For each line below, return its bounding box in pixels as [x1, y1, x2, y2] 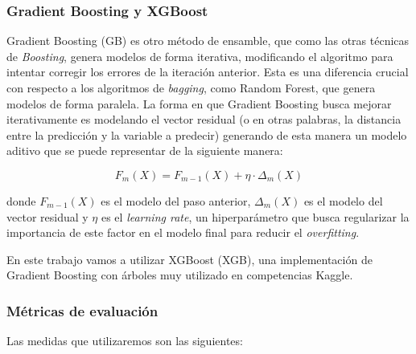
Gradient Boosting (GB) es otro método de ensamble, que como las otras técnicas [6, 32, 410, 49]
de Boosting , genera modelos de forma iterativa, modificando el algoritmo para [6, 47, 393, 64]
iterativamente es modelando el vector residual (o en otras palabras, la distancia [6, 111, 402, 128]
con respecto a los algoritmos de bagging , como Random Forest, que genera [6, 79, 376, 96]
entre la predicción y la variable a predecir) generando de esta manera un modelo [6, 126, 407, 143]
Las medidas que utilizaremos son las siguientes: [6, 332, 243, 349]
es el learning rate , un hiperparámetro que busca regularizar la [101, 208, 410, 225]
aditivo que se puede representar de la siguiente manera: [6, 142, 283, 159]
